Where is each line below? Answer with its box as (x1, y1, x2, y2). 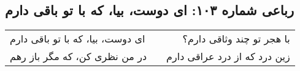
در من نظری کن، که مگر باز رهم (10, 49, 147, 64)
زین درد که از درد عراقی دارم (166, 49, 290, 64)
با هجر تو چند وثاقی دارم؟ (182, 32, 290, 46)
